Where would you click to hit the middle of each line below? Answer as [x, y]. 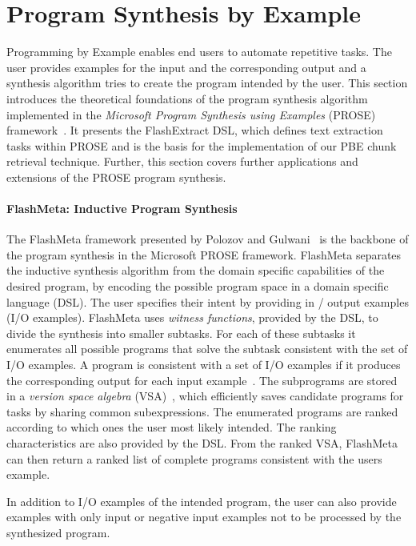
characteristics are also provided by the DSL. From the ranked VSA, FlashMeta [202, 442]
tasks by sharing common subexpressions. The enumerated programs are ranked [202, 411]
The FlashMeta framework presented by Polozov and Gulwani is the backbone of [208, 239]
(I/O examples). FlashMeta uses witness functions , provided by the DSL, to [192, 317]
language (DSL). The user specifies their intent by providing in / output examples [208, 301]
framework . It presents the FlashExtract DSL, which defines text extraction [195, 130]
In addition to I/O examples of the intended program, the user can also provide [202, 501]
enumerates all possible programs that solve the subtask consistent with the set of [207, 349]
